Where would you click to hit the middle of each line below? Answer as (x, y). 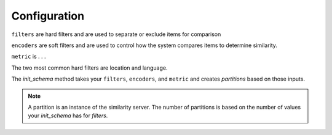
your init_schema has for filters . (68, 115)
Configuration (48, 16)
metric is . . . (29, 57)
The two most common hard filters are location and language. (89, 68)
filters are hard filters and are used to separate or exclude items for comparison (116, 34)
